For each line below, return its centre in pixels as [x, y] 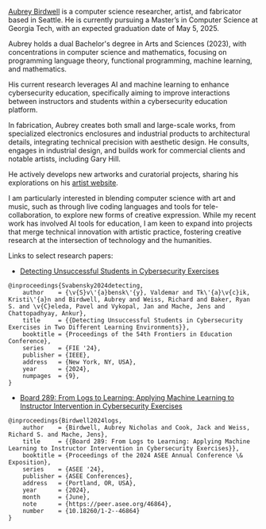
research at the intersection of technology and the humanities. [110, 240]
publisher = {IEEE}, [56, 355]
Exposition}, [30, 462]
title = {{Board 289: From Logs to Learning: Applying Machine [136, 442]
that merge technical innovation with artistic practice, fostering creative [125, 232]
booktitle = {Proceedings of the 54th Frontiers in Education [127, 334]
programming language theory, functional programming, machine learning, [130, 60]
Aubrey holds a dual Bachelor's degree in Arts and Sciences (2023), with [127, 44]
